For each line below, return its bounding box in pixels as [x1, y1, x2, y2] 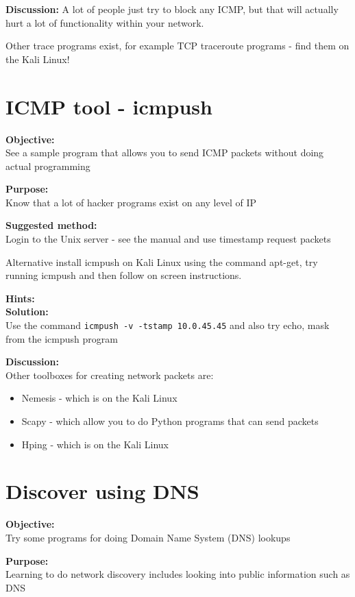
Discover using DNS [5, 477, 199, 505]
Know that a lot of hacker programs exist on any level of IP [5, 195, 257, 209]
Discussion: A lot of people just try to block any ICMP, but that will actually [5, 2, 339, 16]
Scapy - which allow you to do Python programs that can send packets [21, 414, 319, 428]
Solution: [5, 304, 49, 319]
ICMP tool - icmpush [5, 92, 212, 120]
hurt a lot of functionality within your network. [5, 15, 204, 29]
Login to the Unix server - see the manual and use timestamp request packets [5, 232, 331, 246]
